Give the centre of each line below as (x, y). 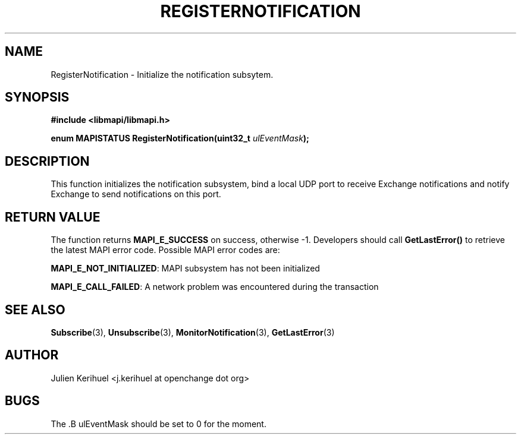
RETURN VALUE (53, 217)
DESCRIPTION (47, 161)
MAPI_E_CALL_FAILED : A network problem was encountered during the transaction (215, 287)
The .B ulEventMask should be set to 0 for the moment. (159, 424)
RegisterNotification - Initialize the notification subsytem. (162, 74)
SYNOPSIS (37, 97)
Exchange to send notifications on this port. (136, 194)
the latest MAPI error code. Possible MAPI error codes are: (165, 250)
